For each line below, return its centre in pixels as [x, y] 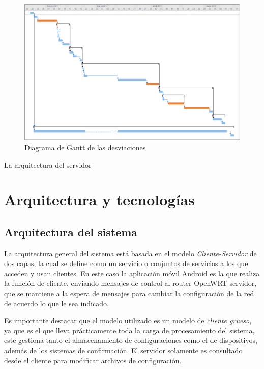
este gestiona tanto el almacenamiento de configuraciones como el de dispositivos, [131, 340]
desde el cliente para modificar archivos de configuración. [93, 360]
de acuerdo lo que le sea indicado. [56, 303]
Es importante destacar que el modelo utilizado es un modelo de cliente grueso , [128, 320]
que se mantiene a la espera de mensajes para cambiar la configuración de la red [129, 293]
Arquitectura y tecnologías [99, 200]
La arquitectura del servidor [48, 164]
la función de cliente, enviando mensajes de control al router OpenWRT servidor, [130, 283]
